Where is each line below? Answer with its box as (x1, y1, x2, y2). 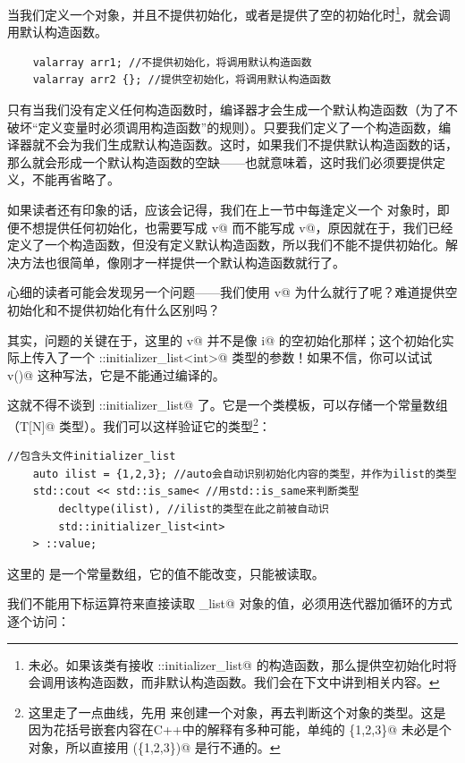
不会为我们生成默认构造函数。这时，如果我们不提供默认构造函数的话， (44, 135, 458, 154)
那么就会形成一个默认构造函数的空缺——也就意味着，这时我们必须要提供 (7, 152, 433, 171)
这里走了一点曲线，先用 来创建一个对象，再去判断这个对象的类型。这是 (28, 702, 446, 721)
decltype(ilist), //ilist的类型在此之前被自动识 (58, 502, 329, 515)
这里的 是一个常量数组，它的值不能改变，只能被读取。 (7, 564, 325, 582)
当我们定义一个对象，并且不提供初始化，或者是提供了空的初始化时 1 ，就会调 (7, 3, 451, 23)
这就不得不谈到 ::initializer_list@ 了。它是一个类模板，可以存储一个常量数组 (7, 395, 448, 414)
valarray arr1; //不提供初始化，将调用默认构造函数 (32, 55, 312, 69)
